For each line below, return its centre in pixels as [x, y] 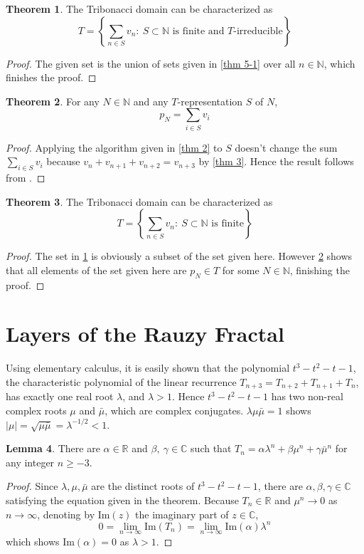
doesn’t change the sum [286, 147]
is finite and [198, 31]
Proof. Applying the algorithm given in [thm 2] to [114, 147]
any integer [30, 462]
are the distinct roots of [143, 486]
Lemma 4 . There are [53, 448]
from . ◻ [26, 178]
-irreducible [258, 31]
